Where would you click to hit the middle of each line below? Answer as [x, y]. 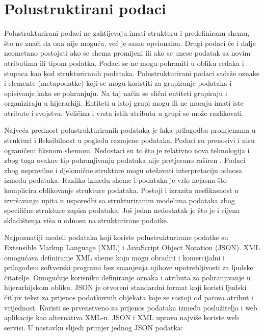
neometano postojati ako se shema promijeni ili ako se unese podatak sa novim [127, 53]
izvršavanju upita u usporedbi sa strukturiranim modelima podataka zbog [120, 200]
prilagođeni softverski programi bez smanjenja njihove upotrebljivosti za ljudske [129, 267]
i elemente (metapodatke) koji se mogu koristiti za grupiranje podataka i [118, 83]
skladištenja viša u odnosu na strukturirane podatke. [86, 220]
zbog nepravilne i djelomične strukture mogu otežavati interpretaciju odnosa [123, 170]
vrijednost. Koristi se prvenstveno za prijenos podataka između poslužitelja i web [131, 307]
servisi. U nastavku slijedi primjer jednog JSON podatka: [94, 327]
